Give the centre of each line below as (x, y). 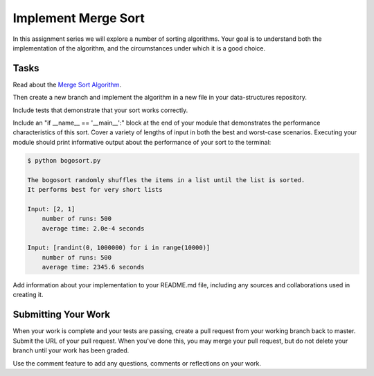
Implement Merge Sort (79, 18)
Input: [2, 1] (51, 209)
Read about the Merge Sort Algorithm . (67, 84)
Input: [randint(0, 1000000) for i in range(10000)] (119, 248)
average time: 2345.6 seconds (93, 267)
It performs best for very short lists (95, 189)
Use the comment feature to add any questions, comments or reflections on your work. (137, 363)
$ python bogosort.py (64, 160)
